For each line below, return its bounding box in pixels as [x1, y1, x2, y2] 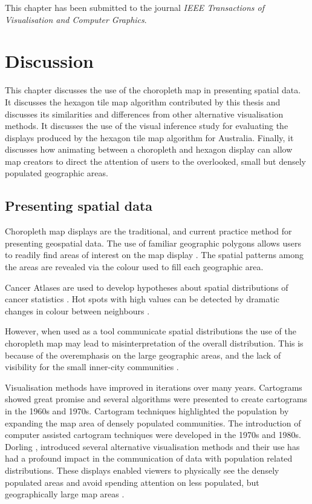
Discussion [5, 48, 94, 73]
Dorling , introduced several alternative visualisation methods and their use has [5, 440, 300, 453]
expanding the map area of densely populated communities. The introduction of [5, 416, 301, 429]
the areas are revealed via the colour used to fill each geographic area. [5, 260, 264, 273]
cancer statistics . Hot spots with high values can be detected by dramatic [5, 293, 279, 305]
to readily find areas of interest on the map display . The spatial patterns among [5, 248, 304, 261]
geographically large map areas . [5, 488, 125, 500]
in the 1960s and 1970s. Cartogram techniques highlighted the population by [5, 404, 289, 417]
